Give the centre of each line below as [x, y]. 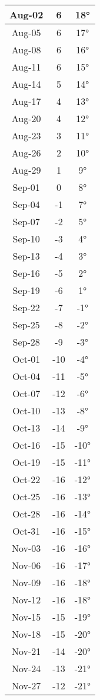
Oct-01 [26, 359]
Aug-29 [26, 170]
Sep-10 [26, 239]
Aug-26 [26, 153]
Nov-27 [26, 685]
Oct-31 [26, 531]
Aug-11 [26, 67]
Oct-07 [26, 393]
